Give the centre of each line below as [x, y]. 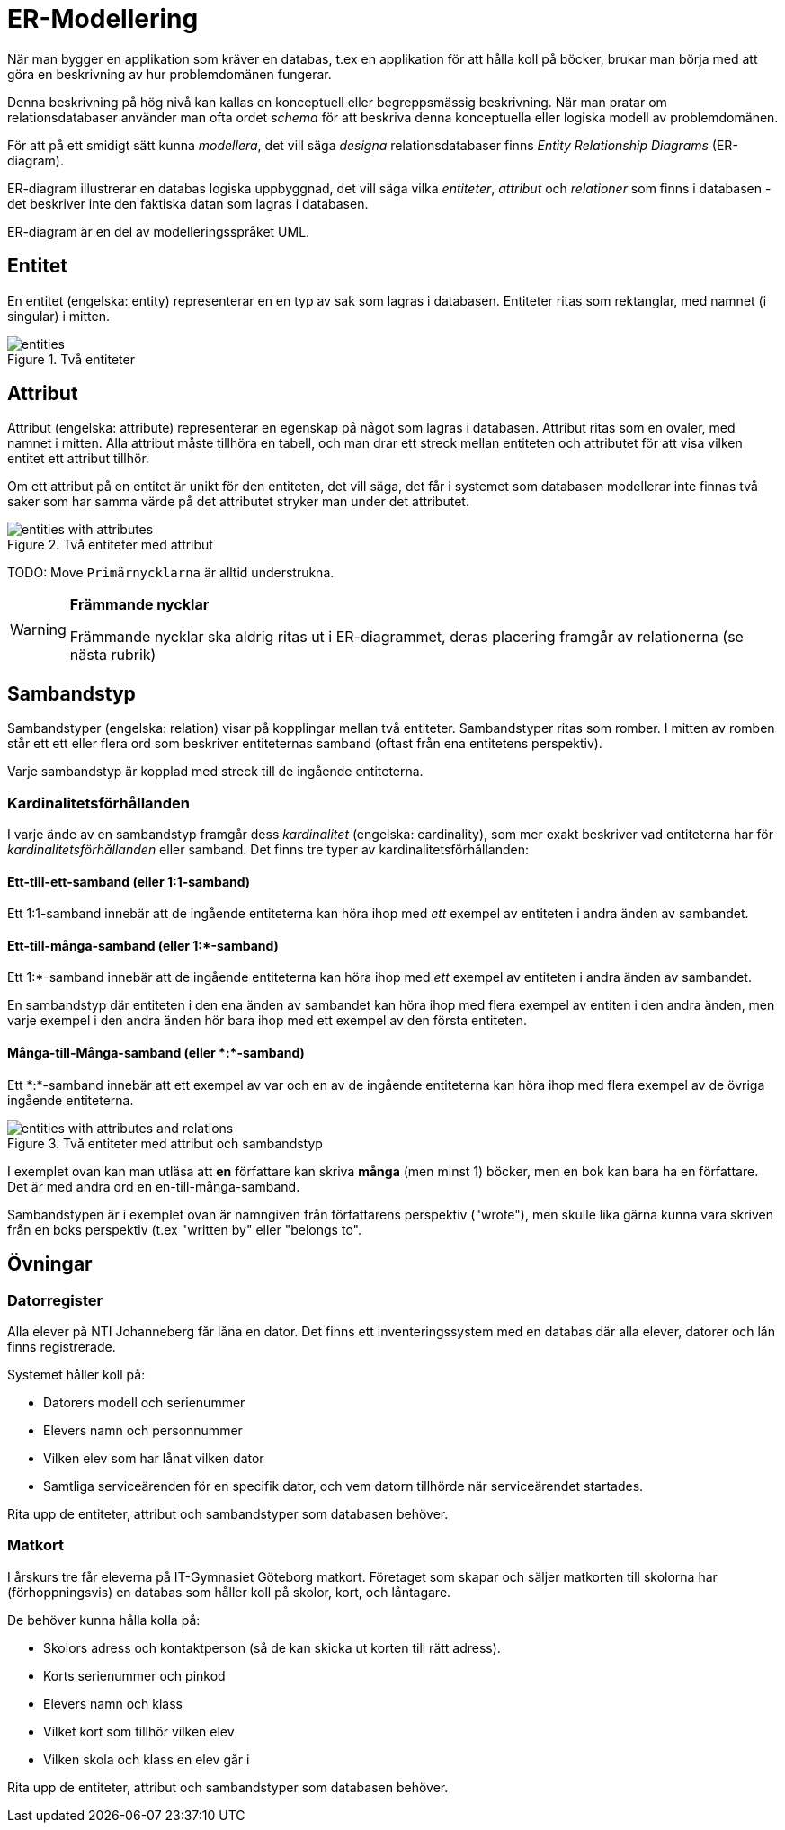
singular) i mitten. [58, 316]
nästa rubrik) [113, 655]
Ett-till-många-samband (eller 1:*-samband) [143, 945]
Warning [38, 630]
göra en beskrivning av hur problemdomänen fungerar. [169, 74]
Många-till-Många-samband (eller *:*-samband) [156, 1053]
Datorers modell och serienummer [144, 1402]
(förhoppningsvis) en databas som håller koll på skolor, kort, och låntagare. [229, 1592]
